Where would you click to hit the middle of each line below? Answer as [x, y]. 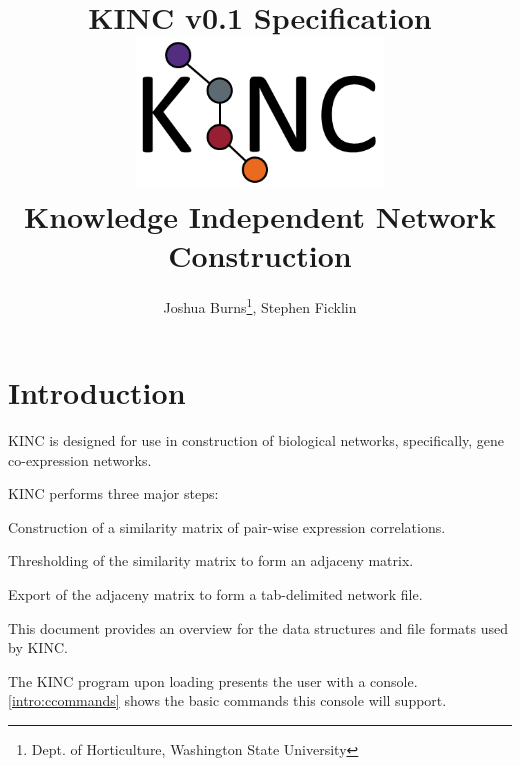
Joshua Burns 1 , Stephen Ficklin [260, 305]
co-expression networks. [80, 459]
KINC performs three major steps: [113, 493]
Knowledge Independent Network [260, 215]
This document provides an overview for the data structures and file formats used [258, 627]
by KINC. [38, 647]
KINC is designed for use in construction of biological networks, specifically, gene [256, 440]
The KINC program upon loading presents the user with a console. [213, 680]
